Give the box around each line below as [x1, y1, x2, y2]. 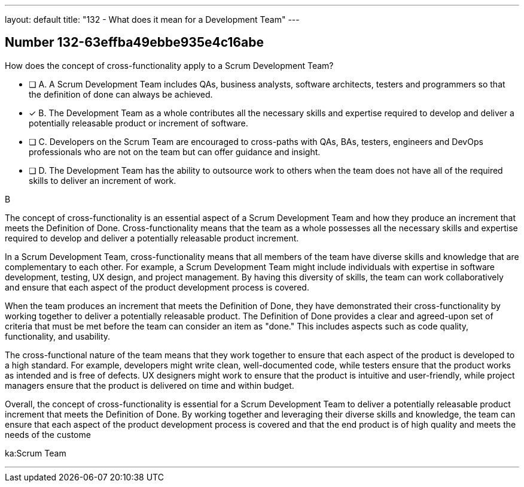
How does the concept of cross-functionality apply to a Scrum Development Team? [5, 60, 334, 71]
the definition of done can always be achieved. [29, 89, 213, 99]
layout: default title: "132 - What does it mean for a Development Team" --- [5, 14, 300, 25]
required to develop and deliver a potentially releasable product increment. [5, 232, 299, 243]
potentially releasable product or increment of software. [29, 117, 248, 128]
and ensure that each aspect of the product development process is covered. [5, 282, 309, 292]
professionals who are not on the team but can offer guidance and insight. [29, 146, 321, 157]
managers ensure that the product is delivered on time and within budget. [5, 380, 294, 391]
